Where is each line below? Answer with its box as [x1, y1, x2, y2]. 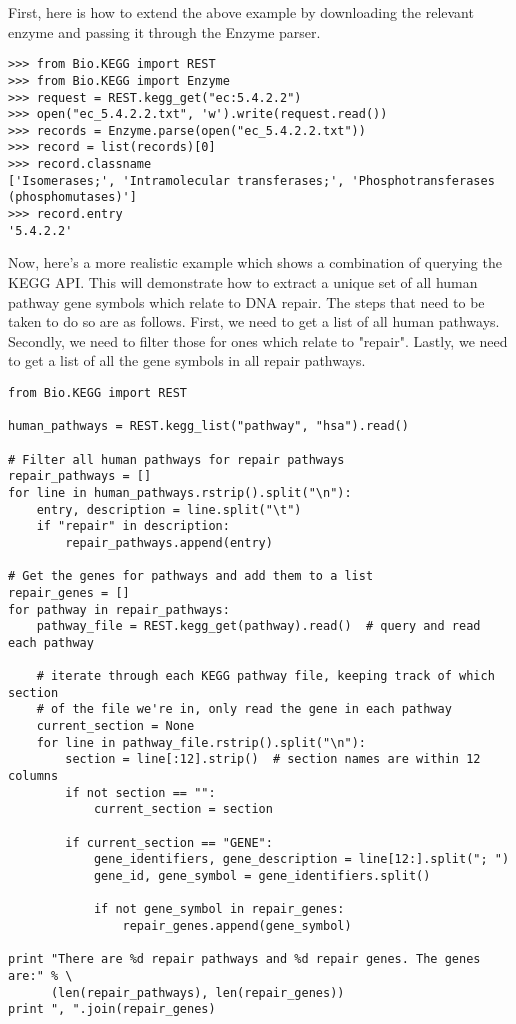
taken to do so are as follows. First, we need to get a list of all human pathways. [8, 311, 500, 332]
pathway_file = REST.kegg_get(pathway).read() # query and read [36, 619, 481, 634]
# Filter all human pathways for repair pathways [8, 452, 345, 467]
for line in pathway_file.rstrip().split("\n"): [36, 735, 366, 750]
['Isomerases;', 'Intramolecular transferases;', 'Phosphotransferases [8, 173, 495, 188]
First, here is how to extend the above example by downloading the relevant [8, 2, 474, 22]
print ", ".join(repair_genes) [8, 1002, 216, 1017]
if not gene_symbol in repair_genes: [93, 902, 345, 917]
